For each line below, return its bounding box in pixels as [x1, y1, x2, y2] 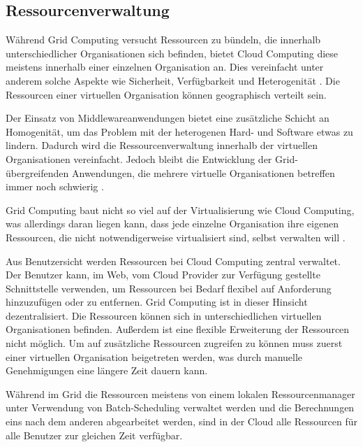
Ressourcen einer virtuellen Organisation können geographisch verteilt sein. [6, 87, 327, 101]
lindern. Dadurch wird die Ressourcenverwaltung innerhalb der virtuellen [6, 138, 318, 152]
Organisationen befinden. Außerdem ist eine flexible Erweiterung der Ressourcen [6, 322, 350, 336]
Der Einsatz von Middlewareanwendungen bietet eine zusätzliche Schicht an [6, 111, 329, 125]
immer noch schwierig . [6, 179, 104, 194]
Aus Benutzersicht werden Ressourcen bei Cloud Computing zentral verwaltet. [6, 253, 341, 268]
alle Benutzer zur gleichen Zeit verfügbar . [6, 427, 183, 442]
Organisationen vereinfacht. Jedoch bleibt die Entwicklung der [6, 151, 272, 166]
